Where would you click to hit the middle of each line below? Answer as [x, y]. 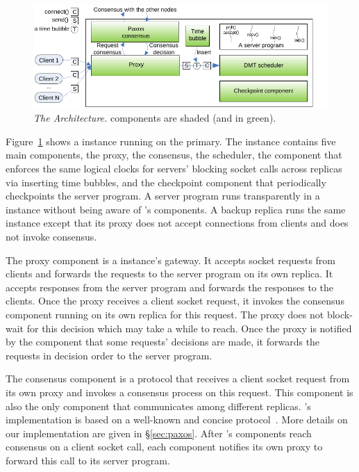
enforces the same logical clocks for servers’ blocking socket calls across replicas [174, 169]
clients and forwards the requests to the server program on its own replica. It [169, 274]
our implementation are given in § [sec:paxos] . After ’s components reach [159, 433]
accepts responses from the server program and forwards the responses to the [169, 287]
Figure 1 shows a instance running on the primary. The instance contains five [171, 141]
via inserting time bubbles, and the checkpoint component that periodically [166, 182]
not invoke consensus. [51, 237]
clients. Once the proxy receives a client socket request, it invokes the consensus [175, 301]
